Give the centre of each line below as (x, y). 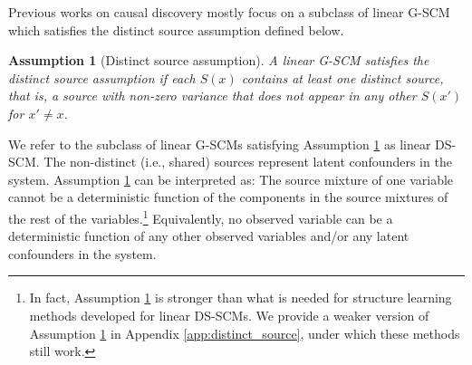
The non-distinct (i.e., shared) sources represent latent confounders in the (248, 162)
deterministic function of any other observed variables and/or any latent (209, 236)
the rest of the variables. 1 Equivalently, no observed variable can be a (201, 216)
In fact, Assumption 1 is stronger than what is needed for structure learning (241, 298)
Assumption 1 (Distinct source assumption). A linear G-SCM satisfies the (219, 60)
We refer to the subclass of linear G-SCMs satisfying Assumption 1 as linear (220, 144)
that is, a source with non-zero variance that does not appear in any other (212, 96)
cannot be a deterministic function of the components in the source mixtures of (228, 197)
